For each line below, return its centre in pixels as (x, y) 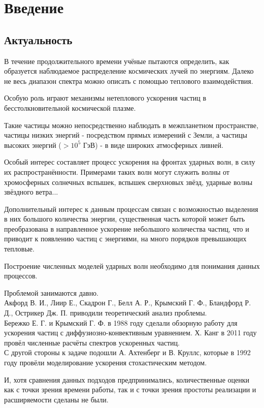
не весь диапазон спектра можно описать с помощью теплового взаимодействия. (129, 81)
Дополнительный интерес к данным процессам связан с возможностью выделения (131, 209)
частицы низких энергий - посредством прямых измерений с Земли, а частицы (126, 135)
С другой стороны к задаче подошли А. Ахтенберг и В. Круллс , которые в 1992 (127, 352)
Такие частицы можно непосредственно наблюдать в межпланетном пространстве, (131, 125)
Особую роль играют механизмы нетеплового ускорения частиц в (105, 98)
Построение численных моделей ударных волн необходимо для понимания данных (132, 265)
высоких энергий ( (33, 145)
